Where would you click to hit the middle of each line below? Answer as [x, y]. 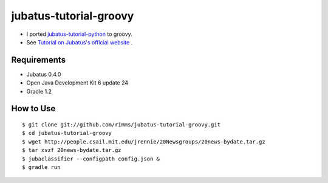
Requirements [39, 60]
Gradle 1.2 [39, 91]
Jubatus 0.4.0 [44, 74]
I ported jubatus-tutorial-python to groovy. [80, 34]
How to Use [33, 109]
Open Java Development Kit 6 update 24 [77, 83]
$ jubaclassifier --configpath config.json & [91, 159]
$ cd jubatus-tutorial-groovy [67, 133]
